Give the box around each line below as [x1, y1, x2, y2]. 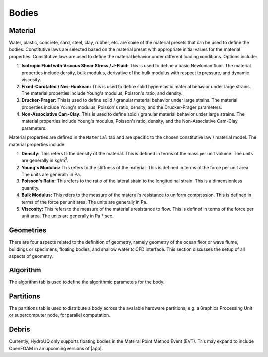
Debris [9, 325, 31, 334]
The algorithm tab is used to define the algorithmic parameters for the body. [9, 279, 165, 285]
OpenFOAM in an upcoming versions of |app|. [9, 345, 103, 351]
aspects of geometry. [9, 253, 53, 259]
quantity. [21, 185, 40, 191]
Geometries [9, 226, 47, 235]
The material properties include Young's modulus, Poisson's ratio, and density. [21, 90, 183, 96]
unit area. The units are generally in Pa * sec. [21, 213, 114, 219]
